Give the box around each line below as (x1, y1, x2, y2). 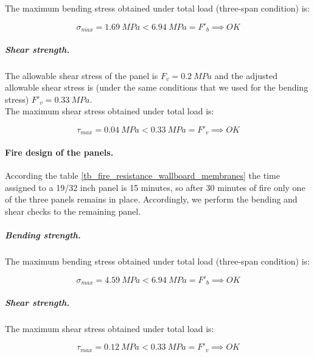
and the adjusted (214, 69, 277, 81)
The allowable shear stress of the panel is (5, 69, 158, 81)
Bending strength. (5, 229, 81, 241)
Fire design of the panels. (5, 146, 114, 159)
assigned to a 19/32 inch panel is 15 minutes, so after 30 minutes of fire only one (5, 181, 305, 193)
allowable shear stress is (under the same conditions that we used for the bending (5, 81, 309, 94)
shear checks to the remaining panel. (5, 205, 141, 218)
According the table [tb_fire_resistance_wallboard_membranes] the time (5, 169, 280, 182)
